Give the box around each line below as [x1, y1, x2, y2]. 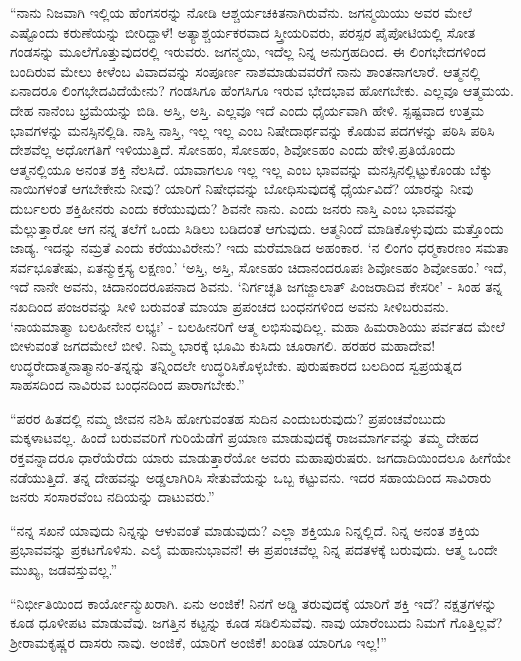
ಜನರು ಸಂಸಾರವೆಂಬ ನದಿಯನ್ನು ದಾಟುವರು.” [10, 486, 215, 507]
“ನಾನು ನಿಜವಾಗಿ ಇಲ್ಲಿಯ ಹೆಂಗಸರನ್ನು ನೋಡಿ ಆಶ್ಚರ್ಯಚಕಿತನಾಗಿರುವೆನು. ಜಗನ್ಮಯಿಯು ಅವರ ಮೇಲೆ [10, 2, 472, 22]
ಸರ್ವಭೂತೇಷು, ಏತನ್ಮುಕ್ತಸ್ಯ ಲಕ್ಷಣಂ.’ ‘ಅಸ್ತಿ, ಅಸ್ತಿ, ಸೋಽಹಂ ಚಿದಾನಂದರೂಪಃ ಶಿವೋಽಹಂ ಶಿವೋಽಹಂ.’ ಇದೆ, [10, 256, 507, 277]
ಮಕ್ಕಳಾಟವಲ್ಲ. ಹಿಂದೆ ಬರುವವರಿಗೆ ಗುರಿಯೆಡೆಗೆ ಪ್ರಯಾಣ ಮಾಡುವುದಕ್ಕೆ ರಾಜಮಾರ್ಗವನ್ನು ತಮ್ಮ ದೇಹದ [10, 427, 479, 448]
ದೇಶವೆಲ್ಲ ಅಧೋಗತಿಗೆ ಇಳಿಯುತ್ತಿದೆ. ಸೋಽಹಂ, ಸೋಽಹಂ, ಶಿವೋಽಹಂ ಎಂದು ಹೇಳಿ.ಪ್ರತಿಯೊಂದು [10, 139, 456, 160]
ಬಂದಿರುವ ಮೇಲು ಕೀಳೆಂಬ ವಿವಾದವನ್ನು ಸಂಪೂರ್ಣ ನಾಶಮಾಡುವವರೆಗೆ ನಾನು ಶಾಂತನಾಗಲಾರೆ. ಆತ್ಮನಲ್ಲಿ [10, 60, 481, 81]
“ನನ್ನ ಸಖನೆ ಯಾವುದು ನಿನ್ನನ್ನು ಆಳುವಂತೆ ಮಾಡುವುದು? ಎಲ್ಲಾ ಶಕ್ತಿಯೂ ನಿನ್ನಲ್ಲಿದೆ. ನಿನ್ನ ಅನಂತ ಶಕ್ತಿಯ [10, 519, 480, 540]
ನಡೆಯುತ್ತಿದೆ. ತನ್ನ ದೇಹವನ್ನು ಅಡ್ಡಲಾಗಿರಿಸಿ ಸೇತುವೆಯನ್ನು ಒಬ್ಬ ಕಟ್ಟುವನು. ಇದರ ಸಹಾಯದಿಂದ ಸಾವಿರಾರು [10, 466, 492, 487]
